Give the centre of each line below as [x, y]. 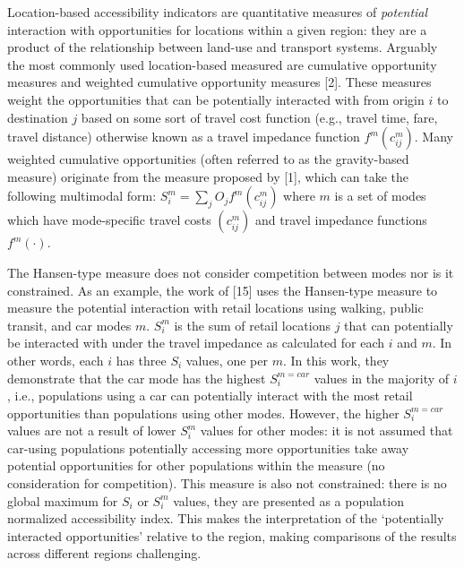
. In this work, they [336, 360]
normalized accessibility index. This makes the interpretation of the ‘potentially [226, 518]
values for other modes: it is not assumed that [327, 430]
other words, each [56, 360]
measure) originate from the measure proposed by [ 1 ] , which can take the [208, 176]
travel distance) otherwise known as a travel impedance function [184, 137]
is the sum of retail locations [252, 325]
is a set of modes [380, 196]
